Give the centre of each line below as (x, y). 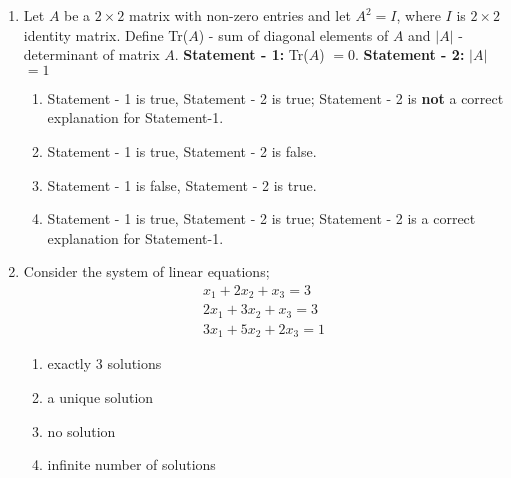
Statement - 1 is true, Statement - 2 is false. (182, 150)
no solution (81, 430)
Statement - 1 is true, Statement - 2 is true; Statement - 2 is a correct (261, 218)
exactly (69, 363)
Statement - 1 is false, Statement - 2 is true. (182, 184)
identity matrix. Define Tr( (106, 34)
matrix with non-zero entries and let (239, 15)
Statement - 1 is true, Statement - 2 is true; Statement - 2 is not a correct (275, 97)
